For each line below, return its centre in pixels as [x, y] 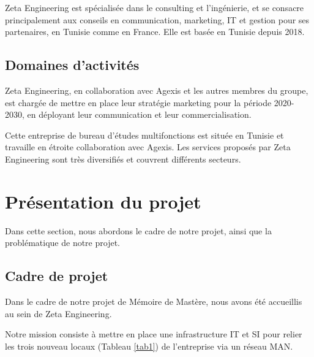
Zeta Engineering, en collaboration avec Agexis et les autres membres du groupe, [157, 90]
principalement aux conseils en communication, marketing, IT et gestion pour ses [157, 19]
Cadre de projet [57, 276]
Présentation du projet [103, 201]
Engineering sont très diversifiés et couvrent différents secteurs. [123, 159]
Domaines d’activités [72, 65]
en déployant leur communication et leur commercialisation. [139, 114]
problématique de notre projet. [62, 243]
